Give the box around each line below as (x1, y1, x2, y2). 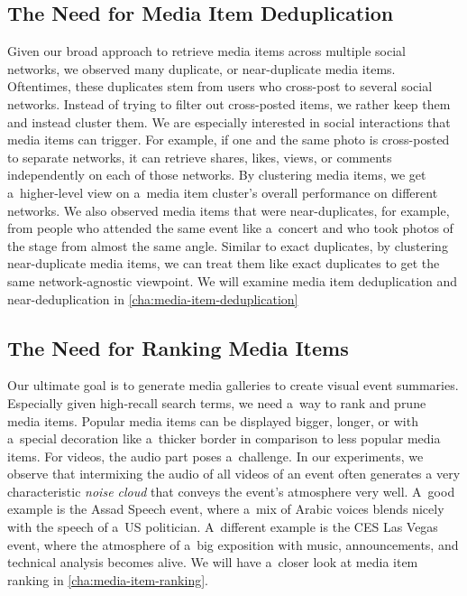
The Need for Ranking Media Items (7, 333, 349, 361)
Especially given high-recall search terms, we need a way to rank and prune (7, 393, 426, 412)
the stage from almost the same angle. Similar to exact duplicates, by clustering (7, 236, 448, 255)
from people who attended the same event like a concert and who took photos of (7, 219, 453, 237)
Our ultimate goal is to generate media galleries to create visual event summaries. (7, 376, 459, 395)
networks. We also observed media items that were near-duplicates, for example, (7, 200, 450, 219)
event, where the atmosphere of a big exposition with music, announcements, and (7, 535, 459, 554)
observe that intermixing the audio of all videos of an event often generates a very (7, 464, 461, 483)
